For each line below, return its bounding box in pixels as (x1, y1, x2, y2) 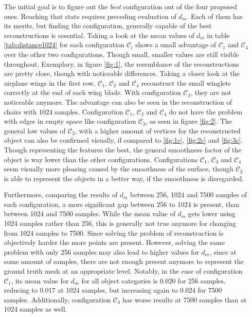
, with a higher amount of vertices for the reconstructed (75, 125, 241, 135)
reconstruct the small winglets (141, 77, 231, 88)
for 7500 (198, 285, 222, 295)
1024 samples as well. (4, 304, 67, 314)
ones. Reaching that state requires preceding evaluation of (4, 11, 177, 21)
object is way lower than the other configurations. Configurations (4, 154, 198, 164)
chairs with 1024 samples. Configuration (4, 106, 123, 116)
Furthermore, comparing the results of (4, 189, 118, 200)
